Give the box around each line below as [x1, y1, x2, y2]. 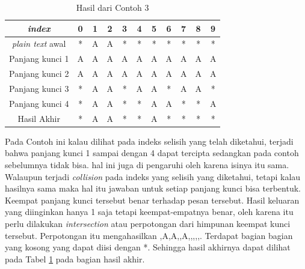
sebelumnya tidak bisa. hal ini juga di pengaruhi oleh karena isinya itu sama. [5, 158, 289, 171]
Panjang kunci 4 [9, 97, 69, 109]
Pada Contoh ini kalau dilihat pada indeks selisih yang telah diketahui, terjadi [5, 134, 294, 147]
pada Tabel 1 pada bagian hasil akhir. [5, 252, 145, 265]
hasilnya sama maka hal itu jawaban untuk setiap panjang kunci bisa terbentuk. [5, 182, 301, 195]
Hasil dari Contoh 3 [76, 1, 149, 13]
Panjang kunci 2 [9, 67, 69, 80]
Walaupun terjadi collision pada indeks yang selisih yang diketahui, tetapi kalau [5, 170, 301, 183]
